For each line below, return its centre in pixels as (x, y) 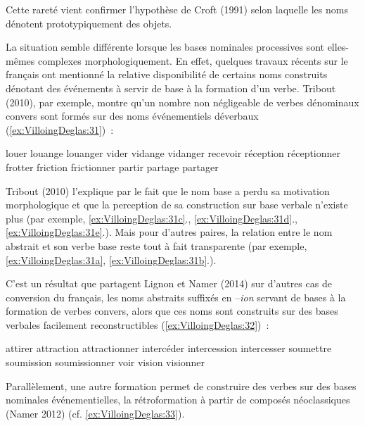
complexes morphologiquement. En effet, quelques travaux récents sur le (193, 60)
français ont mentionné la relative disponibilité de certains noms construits (167, 74)
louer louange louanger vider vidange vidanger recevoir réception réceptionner (173, 153)
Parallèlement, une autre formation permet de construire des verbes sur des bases (181, 386)
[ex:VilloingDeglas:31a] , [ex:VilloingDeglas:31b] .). (111, 259)
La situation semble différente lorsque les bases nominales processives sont (165, 47)
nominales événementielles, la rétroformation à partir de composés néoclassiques (178, 400)
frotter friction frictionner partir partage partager (112, 167)
